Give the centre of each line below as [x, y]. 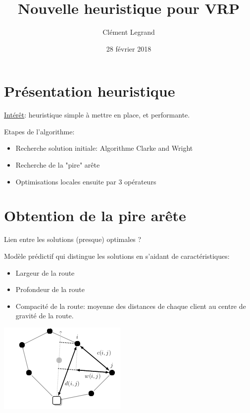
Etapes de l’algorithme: [39, 131]
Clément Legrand [129, 32]
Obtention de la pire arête [95, 215]
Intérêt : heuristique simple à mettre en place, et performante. [97, 115]
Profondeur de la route [50, 289]
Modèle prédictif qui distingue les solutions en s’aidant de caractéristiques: [117, 256]
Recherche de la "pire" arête [58, 165]
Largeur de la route [45, 272]
